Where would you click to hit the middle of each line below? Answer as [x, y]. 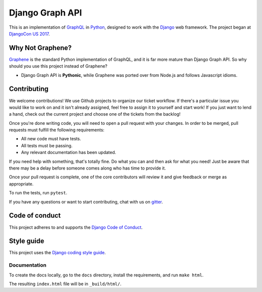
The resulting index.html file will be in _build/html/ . [65, 284]
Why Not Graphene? [41, 48]
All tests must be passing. [47, 145]
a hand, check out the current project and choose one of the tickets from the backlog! [95, 114]
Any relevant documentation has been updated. [69, 153]
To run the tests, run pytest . [38, 193]
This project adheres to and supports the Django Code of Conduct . [76, 227]
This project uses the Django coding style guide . [57, 253]
